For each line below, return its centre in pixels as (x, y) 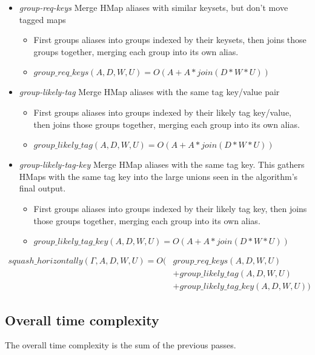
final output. (42, 188)
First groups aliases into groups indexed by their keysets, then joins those (170, 40)
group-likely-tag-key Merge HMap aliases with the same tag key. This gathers (162, 164)
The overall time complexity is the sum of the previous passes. (121, 345)
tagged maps (42, 19)
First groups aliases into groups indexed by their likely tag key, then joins (170, 208)
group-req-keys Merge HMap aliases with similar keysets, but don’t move (154, 7)
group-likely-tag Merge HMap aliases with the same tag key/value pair (149, 92)
